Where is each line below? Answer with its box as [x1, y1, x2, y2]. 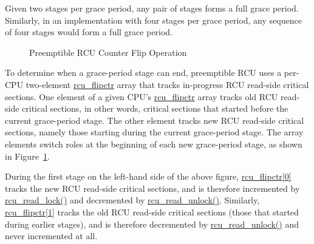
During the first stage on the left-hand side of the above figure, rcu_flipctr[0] [5, 170, 292, 183]
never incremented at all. [5, 229, 98, 242]
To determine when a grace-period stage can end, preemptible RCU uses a [5, 66, 282, 79]
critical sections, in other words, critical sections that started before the [22, 102, 288, 115]
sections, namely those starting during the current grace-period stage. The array [5, 126, 304, 138]
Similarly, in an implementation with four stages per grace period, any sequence [5, 13, 302, 26]
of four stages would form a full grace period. [5, 25, 173, 38]
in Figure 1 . [5, 149, 50, 162]
